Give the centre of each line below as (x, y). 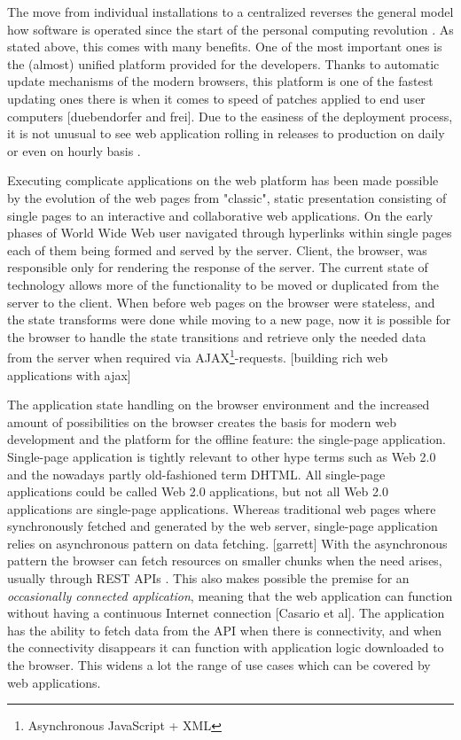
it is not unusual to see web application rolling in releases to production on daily (226, 133)
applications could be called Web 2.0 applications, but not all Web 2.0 (198, 491)
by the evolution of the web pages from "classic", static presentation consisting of (227, 197)
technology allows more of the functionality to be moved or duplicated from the (223, 284)
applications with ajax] (69, 374)
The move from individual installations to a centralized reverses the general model (230, 12)
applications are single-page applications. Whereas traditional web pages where (222, 508)
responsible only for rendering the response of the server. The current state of (218, 267)
